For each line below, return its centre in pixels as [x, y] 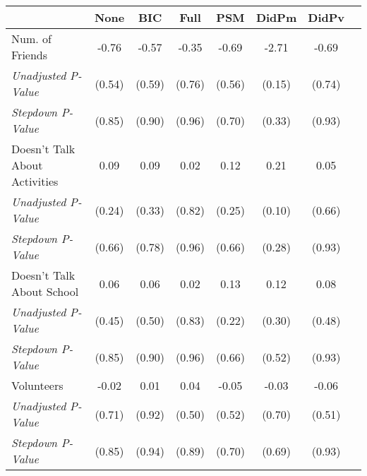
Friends [30, 55]
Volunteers [37, 385]
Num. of [31, 38]
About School [45, 291]
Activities [35, 181]
